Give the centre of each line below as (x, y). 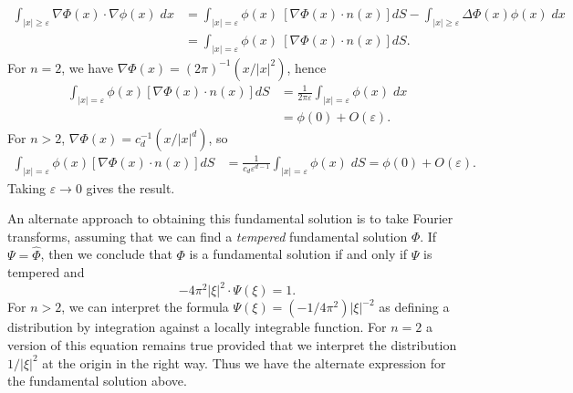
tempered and (46, 272)
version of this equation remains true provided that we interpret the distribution (232, 344)
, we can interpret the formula (145, 307)
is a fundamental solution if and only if (298, 254)
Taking (27, 187)
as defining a (414, 307)
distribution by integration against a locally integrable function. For (197, 327)
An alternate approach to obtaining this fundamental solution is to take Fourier (230, 218)
